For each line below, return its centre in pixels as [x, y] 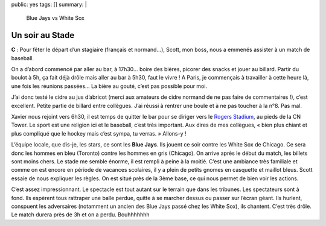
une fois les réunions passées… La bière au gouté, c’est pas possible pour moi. [109, 86]
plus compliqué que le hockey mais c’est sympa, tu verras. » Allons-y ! [99, 133]
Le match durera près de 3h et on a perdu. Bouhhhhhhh [81, 215]
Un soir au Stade [43, 35]
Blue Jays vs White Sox [55, 18]
